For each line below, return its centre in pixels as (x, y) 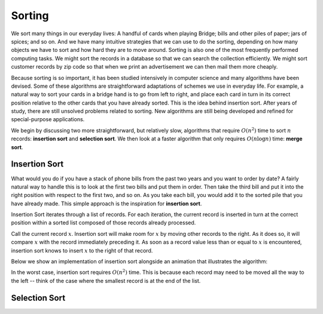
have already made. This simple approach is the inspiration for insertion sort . (106, 204)
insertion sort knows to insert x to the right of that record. (82, 250)
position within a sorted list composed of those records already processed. (103, 223)
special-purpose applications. (48, 119)
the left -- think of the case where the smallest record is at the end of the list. (106, 281)
